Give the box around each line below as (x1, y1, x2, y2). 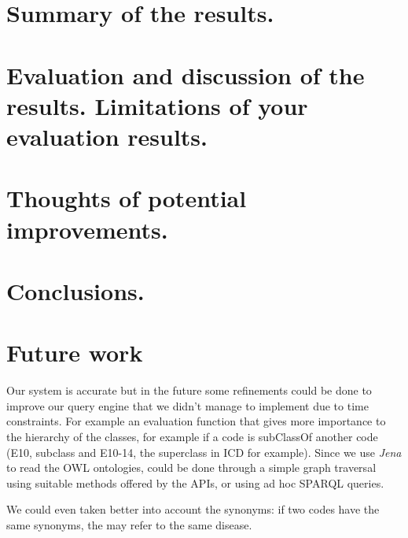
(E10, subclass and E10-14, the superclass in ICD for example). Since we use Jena (6, 443, 402, 460)
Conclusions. (6, 274, 145, 306)
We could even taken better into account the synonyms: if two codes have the (6, 501, 380, 518)
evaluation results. (6, 120, 208, 152)
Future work (6, 336, 143, 369)
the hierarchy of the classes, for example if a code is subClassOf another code (6, 428, 378, 444)
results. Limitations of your (6, 89, 308, 121)
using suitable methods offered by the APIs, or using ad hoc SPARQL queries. (6, 474, 384, 491)
